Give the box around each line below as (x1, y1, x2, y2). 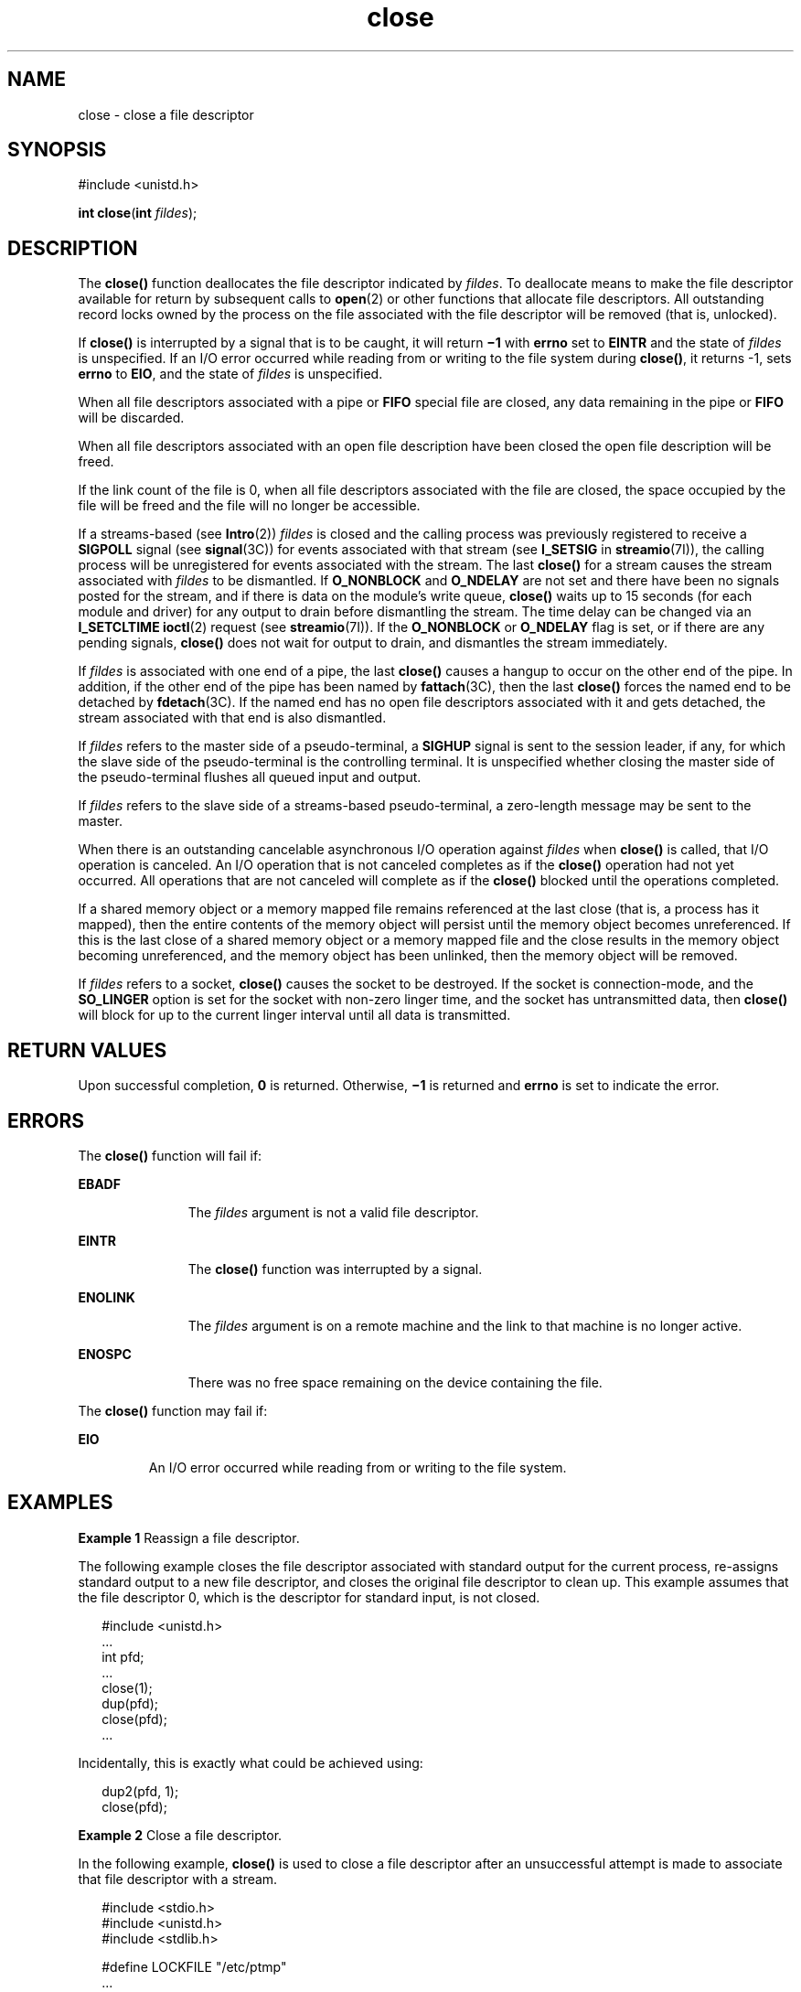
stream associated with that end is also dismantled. (78, 710, 387, 726)
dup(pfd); (101, 1695, 158, 1711)
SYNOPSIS (7, 138, 107, 162)
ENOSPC (78, 1345, 132, 1362)
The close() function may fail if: (78, 1402, 268, 1419)
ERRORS (7, 1108, 85, 1132)
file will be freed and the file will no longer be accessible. (78, 498, 421, 514)
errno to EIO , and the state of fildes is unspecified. (78, 366, 383, 382)
